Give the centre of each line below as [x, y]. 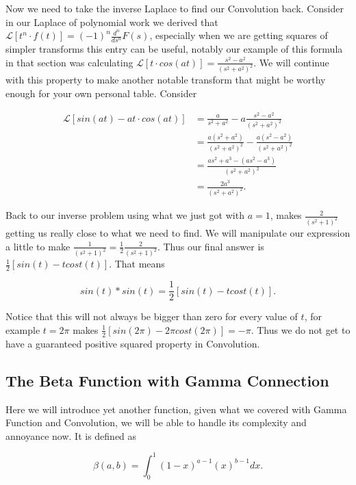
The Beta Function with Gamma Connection [167, 380]
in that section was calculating [69, 62]
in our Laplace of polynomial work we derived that [112, 22]
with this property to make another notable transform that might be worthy [166, 80]
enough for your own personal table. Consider [101, 93]
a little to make [38, 246]
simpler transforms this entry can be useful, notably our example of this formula [174, 49]
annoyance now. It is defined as [71, 435]
